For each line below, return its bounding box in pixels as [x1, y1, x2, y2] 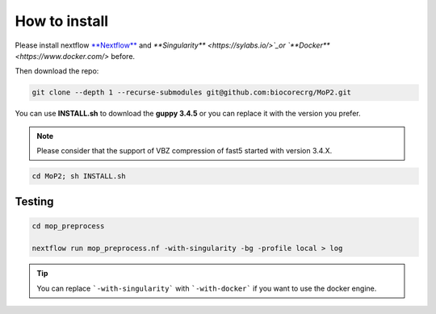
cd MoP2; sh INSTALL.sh [31, 172, 127, 181]
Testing [15, 195, 54, 209]
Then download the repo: [15, 66, 99, 76]
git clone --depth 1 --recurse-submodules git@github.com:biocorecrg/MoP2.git [31, 88, 351, 97]
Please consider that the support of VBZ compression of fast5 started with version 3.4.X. [36, 146, 333, 156]
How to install [15, 12, 109, 30]
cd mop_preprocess [31, 221, 105, 230]
